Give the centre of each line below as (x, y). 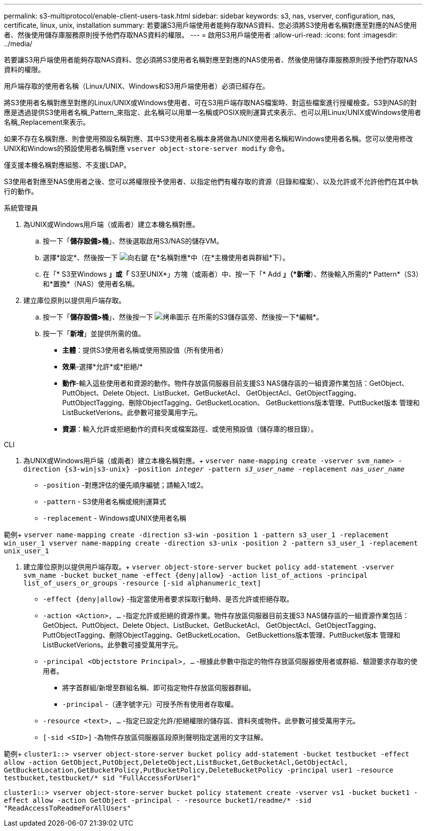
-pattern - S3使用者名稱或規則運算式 (105, 501)
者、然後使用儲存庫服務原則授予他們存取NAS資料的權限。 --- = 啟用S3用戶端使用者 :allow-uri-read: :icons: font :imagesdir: (201, 35)
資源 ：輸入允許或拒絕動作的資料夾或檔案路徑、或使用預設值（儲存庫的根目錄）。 (190, 429)
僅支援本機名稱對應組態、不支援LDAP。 (67, 165)
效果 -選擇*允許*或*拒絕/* (103, 367)
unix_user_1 (27, 551)
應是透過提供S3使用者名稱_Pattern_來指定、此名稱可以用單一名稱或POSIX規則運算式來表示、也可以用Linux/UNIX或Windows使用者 (213, 112)
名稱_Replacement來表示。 (47, 122)
